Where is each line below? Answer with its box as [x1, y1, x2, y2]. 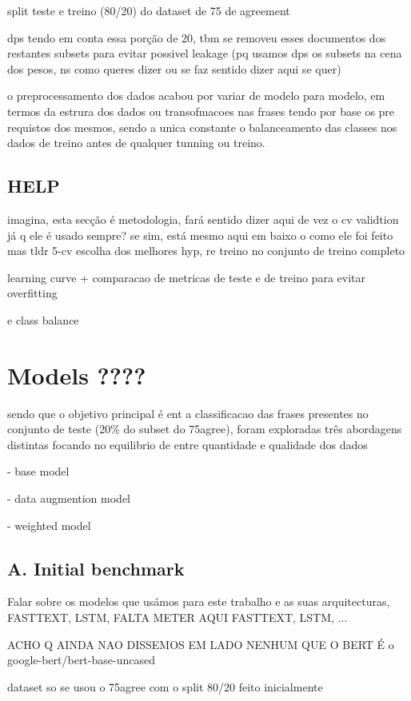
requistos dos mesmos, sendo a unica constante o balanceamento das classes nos [7, 118, 397, 135]
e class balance [7, 311, 79, 328]
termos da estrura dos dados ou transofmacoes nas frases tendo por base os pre [7, 102, 395, 119]
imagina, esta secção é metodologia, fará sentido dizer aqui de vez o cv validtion [7, 210, 399, 227]
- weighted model [7, 516, 91, 533]
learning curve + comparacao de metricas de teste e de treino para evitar [7, 269, 365, 285]
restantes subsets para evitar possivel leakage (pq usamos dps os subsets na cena [7, 45, 402, 62]
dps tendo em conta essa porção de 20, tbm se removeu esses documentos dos [7, 29, 386, 46]
